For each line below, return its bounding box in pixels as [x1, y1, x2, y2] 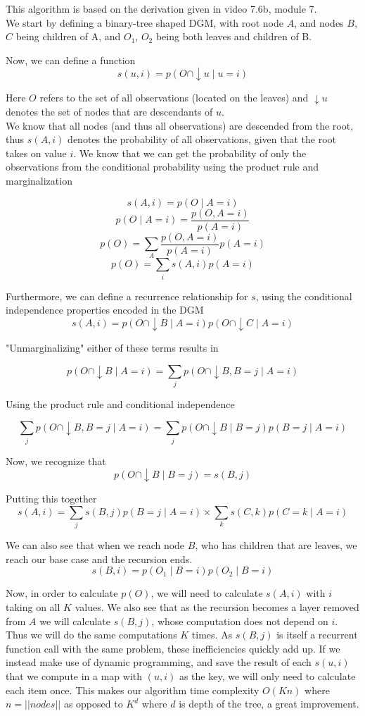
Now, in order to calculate [6, 586, 118, 600]
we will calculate [39, 613, 110, 628]
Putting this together [6, 491, 97, 506]
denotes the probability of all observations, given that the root [68, 132, 336, 147]
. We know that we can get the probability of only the [73, 145, 307, 160]
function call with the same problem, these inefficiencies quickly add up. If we [6, 641, 340, 655]
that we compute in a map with [6, 669, 143, 684]
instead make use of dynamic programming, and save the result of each [6, 655, 312, 669]
